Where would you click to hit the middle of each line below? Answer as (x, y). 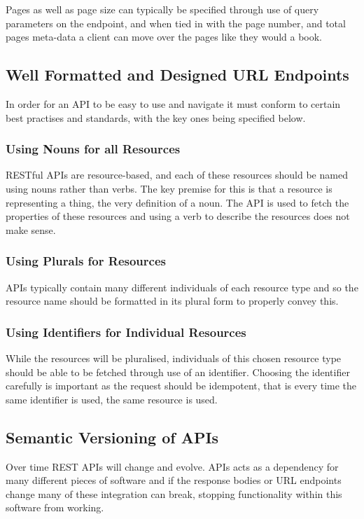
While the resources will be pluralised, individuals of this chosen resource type (174, 358)
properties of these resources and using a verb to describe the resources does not (178, 216)
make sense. (31, 229)
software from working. (55, 507)
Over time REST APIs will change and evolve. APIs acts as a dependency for (172, 466)
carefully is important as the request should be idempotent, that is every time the (181, 386)
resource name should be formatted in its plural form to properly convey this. (172, 301)
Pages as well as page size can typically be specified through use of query (162, 9)
